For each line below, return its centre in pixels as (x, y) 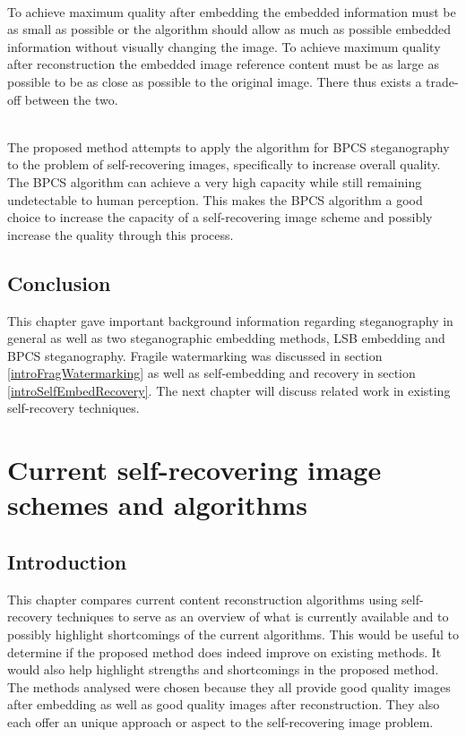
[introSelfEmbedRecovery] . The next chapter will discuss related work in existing (229, 390)
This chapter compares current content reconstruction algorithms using (203, 599)
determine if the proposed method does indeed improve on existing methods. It (224, 651)
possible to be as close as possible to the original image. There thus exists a (215, 81)
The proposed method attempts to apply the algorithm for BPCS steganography (229, 146)
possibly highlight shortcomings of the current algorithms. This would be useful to (233, 634)
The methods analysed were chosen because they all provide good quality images (229, 686)
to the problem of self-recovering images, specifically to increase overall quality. (224, 164)
